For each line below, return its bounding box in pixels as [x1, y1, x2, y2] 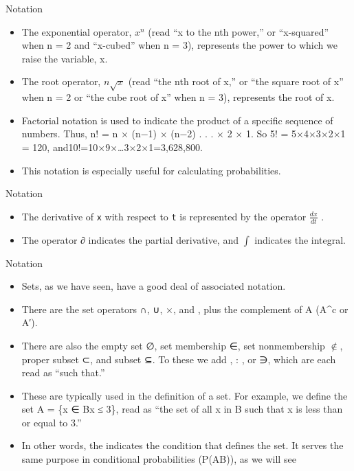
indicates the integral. [254, 232, 346, 246]
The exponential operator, [21, 24, 132, 38]
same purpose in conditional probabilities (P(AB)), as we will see [21, 452, 296, 466]
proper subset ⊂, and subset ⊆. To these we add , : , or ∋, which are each [21, 352, 336, 366]
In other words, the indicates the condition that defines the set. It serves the [21, 438, 344, 452]
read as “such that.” [21, 365, 105, 380]
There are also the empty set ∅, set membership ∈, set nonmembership [21, 338, 325, 352]
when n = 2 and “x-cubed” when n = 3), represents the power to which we [21, 38, 338, 52]
